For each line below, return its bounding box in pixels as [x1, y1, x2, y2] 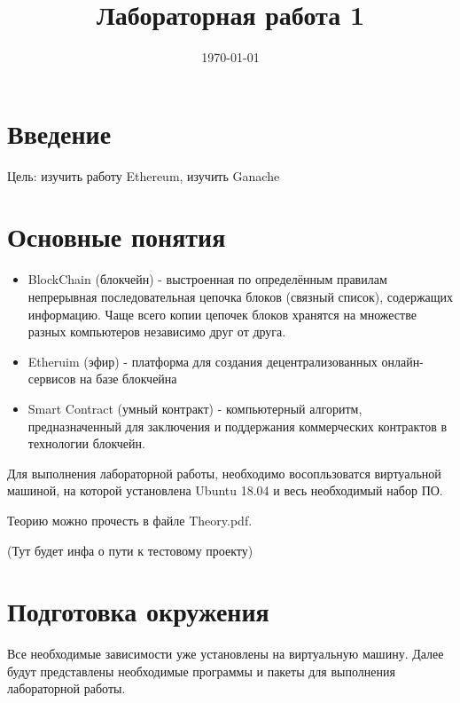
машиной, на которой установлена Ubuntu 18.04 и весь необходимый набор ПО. [7, 481, 443, 500]
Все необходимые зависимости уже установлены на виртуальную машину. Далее [7, 644, 444, 663]
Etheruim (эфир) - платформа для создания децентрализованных [27, 351, 378, 370]
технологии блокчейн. [27, 434, 145, 453]
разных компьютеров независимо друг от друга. [27, 322, 286, 341]
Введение [7, 115, 112, 151]
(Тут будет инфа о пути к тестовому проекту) [7, 541, 253, 559]
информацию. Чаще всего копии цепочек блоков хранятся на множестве [27, 304, 417, 323]
